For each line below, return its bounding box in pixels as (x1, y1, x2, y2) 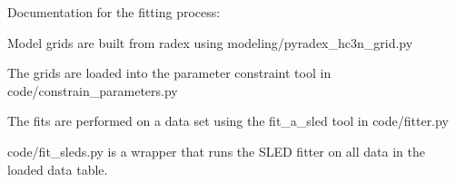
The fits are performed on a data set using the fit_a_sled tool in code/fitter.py (7, 111, 449, 130)
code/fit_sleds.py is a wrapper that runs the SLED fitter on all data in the (7, 141, 425, 160)
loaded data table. (7, 159, 108, 178)
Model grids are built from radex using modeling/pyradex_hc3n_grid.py (7, 33, 413, 52)
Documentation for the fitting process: (7, 3, 221, 21)
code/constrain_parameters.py (7, 81, 178, 100)
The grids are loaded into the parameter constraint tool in (7, 63, 332, 82)
